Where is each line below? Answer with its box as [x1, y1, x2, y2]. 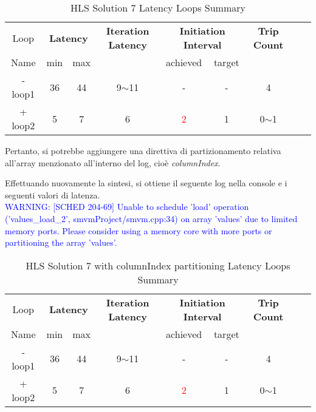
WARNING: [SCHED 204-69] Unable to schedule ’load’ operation [5, 200, 249, 213]
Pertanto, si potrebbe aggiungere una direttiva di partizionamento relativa [5, 144, 281, 157]
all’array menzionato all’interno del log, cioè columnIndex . [5, 156, 221, 169]
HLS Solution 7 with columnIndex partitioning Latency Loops [26, 258, 290, 272]
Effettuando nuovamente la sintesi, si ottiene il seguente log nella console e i [5, 177, 287, 189]
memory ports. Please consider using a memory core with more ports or [5, 224, 272, 237]
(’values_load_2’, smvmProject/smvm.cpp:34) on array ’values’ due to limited [5, 212, 298, 225]
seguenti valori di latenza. [5, 188, 100, 201]
